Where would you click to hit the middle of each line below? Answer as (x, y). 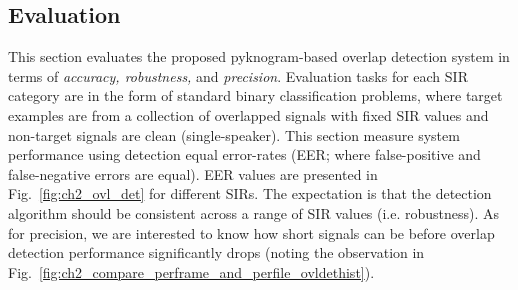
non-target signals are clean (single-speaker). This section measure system (234, 134)
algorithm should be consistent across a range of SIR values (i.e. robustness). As (254, 212)
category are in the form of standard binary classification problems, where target (255, 95)
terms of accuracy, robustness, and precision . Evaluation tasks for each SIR (238, 75)
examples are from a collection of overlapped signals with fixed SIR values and (248, 114)
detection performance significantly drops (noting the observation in (216, 252)
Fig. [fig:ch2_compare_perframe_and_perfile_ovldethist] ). (191, 271)
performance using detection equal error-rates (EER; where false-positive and (244, 154)
